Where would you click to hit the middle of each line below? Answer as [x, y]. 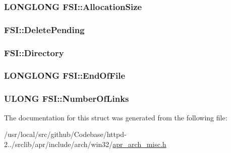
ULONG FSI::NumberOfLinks [67, 99]
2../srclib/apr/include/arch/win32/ [59, 144]
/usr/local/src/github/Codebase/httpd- [65, 134]
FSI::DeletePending [44, 29]
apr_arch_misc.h [139, 144]
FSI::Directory [34, 52]
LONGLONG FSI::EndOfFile [65, 75]
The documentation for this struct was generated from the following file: [116, 117]
